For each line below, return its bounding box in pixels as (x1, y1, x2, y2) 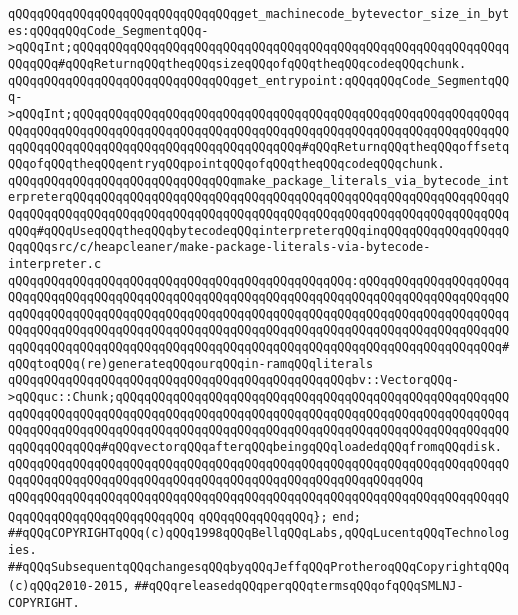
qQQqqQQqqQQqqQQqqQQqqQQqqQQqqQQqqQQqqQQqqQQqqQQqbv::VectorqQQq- (8, 373, 460, 388)
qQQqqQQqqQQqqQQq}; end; (198, 509, 361, 524)
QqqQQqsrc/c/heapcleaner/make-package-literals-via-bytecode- (8, 240, 431, 255)
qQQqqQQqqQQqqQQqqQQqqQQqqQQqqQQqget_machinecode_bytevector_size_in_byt (8, 7, 510, 21)
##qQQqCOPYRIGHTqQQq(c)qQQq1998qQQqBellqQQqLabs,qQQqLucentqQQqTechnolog (8, 526, 510, 541)
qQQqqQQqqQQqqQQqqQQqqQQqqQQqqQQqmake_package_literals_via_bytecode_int (8, 173, 510, 188)
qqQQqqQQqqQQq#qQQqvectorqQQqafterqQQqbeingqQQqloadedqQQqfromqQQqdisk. (8, 440, 502, 455)
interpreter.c (8, 256, 102, 271)
